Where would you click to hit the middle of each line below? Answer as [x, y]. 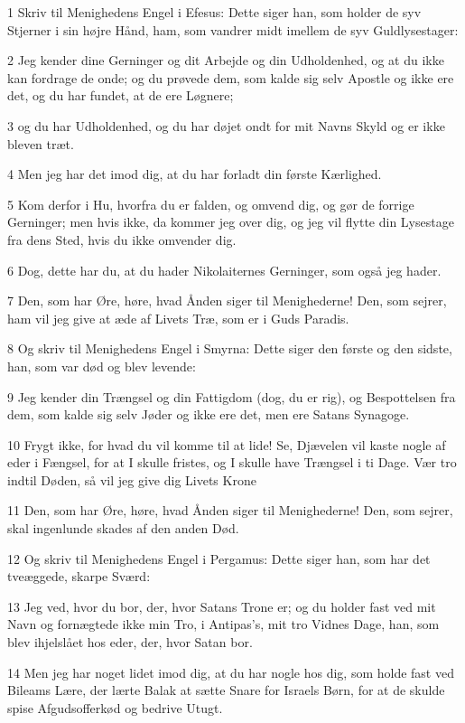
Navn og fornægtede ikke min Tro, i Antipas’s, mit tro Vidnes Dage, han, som [223, 624]
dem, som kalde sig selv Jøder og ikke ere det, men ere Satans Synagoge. [209, 414]
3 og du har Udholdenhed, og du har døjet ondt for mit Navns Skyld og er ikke [226, 125]
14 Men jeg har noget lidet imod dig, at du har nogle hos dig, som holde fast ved [231, 672]
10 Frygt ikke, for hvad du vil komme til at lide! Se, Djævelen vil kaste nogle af [227, 444]
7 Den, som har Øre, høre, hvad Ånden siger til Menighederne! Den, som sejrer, [227, 300]
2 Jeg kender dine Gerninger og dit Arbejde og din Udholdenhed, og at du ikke [226, 60]
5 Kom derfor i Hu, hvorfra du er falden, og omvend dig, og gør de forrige [211, 204]
